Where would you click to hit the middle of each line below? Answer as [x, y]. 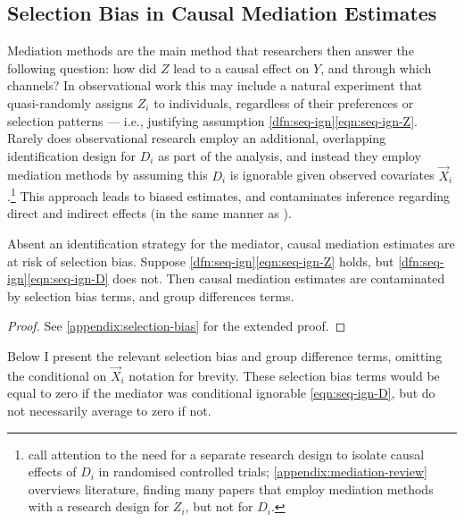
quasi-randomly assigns [70, 102]
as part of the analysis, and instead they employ [290, 155]
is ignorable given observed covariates [332, 175]
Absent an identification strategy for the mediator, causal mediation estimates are [231, 244]
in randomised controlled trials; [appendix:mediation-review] [263, 471]
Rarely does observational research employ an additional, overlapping [197, 138]
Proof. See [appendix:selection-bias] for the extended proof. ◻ [177, 326]
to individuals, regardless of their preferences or [284, 102]
